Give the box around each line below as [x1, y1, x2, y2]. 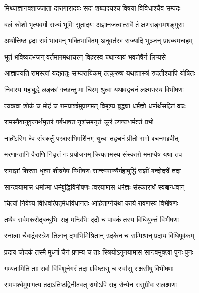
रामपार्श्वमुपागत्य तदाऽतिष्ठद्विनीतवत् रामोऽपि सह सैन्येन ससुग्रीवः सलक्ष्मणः [4, 279, 177, 290]
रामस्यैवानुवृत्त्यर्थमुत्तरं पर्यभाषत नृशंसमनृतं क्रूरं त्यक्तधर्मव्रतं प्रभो [4, 117, 153, 127]
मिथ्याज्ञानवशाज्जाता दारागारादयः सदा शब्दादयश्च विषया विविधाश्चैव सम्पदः [4, 3, 181, 13]
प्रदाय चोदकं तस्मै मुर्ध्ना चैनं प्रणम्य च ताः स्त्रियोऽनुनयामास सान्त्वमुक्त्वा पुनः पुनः [4, 247, 193, 257]
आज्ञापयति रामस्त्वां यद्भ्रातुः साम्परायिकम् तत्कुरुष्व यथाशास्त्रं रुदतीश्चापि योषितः [4, 68, 195, 78]
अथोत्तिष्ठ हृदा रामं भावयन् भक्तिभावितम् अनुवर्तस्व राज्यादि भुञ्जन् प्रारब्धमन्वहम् [4, 35, 193, 46]
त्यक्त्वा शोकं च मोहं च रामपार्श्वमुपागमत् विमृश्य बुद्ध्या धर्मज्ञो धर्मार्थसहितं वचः [4, 100, 186, 110]
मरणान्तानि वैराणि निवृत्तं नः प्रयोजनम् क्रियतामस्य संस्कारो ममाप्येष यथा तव [4, 149, 182, 159]
